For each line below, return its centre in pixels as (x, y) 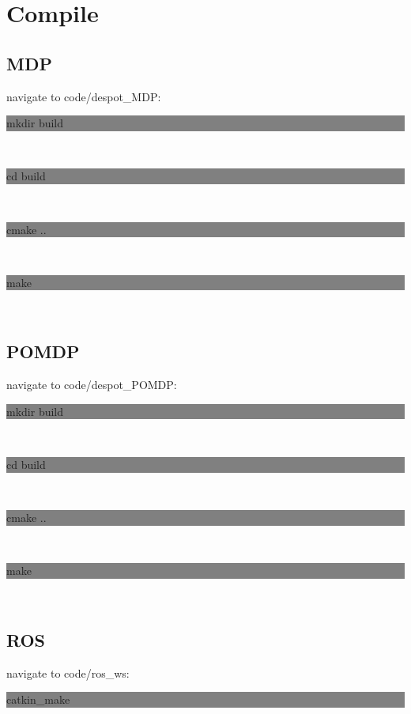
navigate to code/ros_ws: (68, 672)
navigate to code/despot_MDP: (84, 96)
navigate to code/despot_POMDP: (92, 385)
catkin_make (38, 699)
